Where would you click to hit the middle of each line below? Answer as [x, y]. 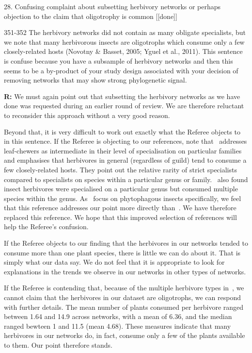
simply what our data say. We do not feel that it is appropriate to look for [114, 262]
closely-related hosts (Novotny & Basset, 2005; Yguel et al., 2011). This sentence [123, 51]
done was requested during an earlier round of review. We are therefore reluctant [124, 106]
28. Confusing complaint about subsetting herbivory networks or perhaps [112, 6]
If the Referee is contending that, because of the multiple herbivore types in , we [124, 288]
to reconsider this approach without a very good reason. [87, 115]
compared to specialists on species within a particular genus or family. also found [126, 179]
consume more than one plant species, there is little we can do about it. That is [122, 252]
